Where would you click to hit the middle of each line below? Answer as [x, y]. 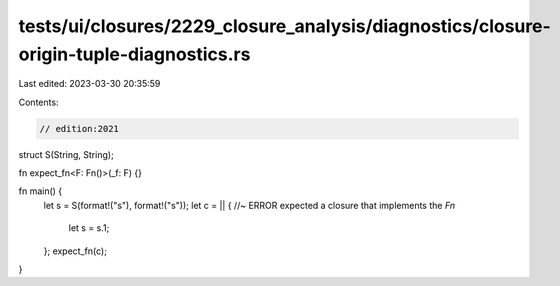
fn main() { [40, 191]
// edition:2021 [79, 128]
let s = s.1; [89, 228]
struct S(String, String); [66, 154]
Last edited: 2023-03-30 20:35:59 [89, 84]
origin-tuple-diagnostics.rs [134, 54]
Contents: [38, 102]
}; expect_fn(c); [75, 251]
